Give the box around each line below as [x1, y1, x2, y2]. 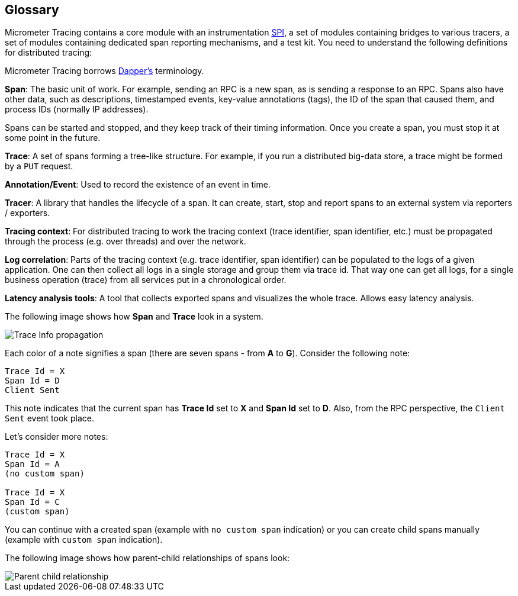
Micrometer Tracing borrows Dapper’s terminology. [5, 66, 204, 76]
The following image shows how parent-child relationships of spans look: [5, 553, 290, 563]
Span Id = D [5, 376, 60, 386]
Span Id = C [5, 497, 60, 507]
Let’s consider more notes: [5, 431, 108, 442]
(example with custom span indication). [5, 534, 163, 545]
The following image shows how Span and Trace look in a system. [5, 311, 263, 322]
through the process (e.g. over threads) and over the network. [5, 236, 246, 247]
